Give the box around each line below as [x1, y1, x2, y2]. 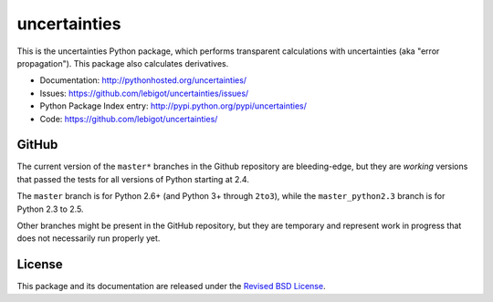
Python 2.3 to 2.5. [16, 203, 84, 214]
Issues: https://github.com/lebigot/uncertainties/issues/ [39, 88, 249, 99]
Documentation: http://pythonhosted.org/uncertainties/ [39, 75, 246, 86]
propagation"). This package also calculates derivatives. [16, 57, 229, 68]
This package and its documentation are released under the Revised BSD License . [16, 281, 326, 292]
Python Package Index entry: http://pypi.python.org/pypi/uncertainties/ [39, 100, 308, 111]
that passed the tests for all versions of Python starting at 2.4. [16, 173, 250, 184]
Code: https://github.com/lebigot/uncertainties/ [39, 113, 218, 124]
